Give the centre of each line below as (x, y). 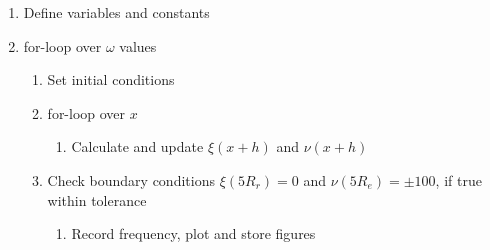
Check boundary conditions (131, 179)
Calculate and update (137, 146)
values (138, 45)
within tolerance (97, 199)
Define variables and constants (116, 12)
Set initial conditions (111, 79)
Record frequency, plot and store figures (193, 233)
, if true (458, 179)
